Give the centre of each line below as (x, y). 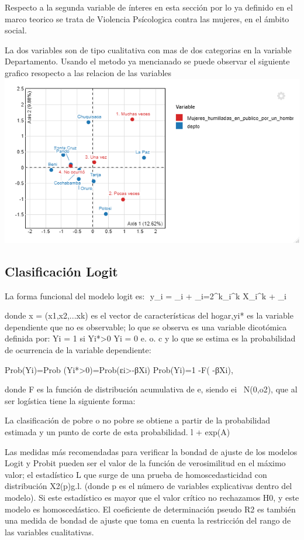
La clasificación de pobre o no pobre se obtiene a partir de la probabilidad (138, 420)
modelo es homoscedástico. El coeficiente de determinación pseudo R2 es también (150, 509)
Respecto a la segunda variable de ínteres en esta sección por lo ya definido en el (149, 7)
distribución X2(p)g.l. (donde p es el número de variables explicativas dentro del (148, 486)
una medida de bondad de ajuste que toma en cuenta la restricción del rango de (148, 520)
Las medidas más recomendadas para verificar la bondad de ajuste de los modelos (151, 451)
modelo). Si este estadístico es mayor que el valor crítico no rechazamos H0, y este (152, 498)
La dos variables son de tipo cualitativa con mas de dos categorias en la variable (148, 49)
